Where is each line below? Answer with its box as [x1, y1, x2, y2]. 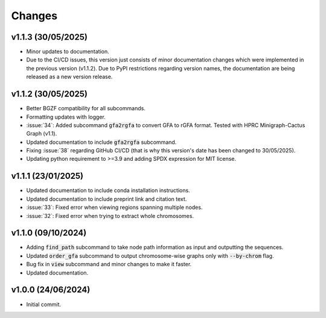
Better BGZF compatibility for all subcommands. [26, 105, 146, 112]
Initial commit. [26, 301, 62, 308]
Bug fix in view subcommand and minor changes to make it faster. [26, 261, 192, 268]
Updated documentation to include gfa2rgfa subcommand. [26, 139, 177, 146]
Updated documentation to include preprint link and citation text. [26, 195, 187, 202]
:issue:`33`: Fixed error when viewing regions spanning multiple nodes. [26, 204, 203, 211]
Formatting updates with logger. [26, 113, 106, 120]
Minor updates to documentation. [26, 48, 110, 55]
